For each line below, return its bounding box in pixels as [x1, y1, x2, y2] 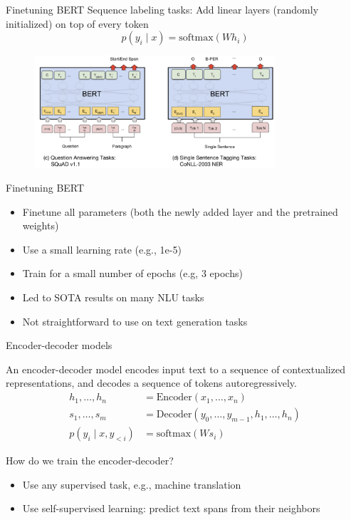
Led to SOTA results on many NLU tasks [22, 290, 204, 305]
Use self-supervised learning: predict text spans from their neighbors [22, 501, 320, 516]
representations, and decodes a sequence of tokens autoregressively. [6, 375, 297, 390]
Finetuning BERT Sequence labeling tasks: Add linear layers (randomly [6, 2, 319, 16]
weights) [22, 218, 59, 233]
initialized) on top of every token [6, 16, 149, 31]
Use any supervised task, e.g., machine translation [22, 477, 241, 492]
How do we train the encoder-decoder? [6, 453, 174, 468]
